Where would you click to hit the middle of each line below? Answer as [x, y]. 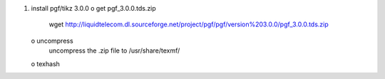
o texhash [46, 63]
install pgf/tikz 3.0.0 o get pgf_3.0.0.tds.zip [93, 8]
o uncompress [52, 41]
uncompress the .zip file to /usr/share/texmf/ [114, 51]
